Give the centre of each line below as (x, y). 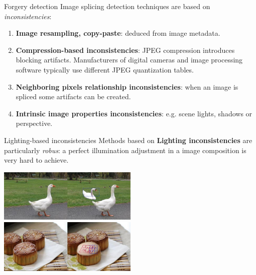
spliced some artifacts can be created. (73, 96)
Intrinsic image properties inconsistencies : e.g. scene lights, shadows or (134, 113)
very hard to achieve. (36, 160)
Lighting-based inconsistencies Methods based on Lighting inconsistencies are (128, 140)
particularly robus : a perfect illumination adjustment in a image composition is (125, 150)
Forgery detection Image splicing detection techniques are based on (107, 6)
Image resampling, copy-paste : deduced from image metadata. (118, 33)
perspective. (34, 123)
